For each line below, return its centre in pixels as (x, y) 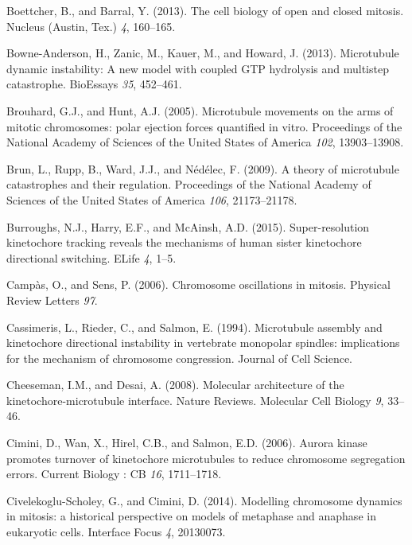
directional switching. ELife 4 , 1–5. (91, 257)
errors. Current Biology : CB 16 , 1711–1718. (114, 474)
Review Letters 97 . (52, 300)
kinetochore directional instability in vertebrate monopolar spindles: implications (203, 343)
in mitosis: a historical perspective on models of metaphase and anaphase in (191, 516)
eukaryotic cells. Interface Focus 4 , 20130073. (116, 532)
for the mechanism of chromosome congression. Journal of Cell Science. (180, 358)
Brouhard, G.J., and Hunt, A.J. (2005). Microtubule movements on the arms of (200, 110)
